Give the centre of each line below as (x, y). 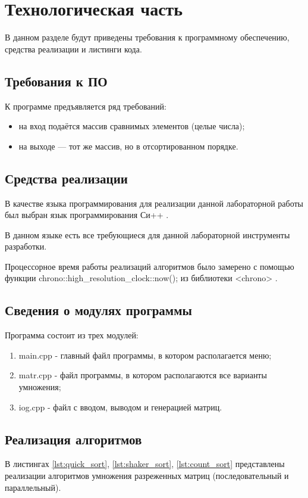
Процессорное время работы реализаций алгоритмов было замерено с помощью (150, 266)
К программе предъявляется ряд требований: (86, 106)
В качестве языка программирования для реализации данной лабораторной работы (154, 203)
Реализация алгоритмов (73, 439)
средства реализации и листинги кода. (73, 49)
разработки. (26, 246)
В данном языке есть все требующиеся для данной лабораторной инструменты (147, 234)
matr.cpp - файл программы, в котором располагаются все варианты (143, 375)
